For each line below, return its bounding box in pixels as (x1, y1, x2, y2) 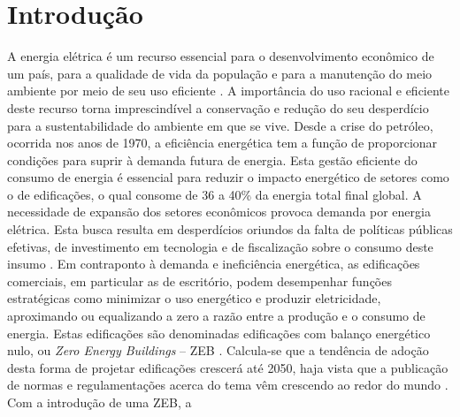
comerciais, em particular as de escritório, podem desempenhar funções (7, 271, 392, 290)
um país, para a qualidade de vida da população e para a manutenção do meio (7, 64, 433, 82)
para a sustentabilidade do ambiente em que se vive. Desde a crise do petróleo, (7, 116, 433, 134)
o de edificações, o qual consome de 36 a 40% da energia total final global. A (7, 185, 422, 203)
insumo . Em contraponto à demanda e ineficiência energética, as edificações (7, 254, 420, 273)
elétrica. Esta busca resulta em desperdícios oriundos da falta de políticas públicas (7, 220, 453, 239)
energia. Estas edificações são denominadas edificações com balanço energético (7, 323, 431, 342)
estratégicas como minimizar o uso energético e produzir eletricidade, (7, 289, 381, 307)
